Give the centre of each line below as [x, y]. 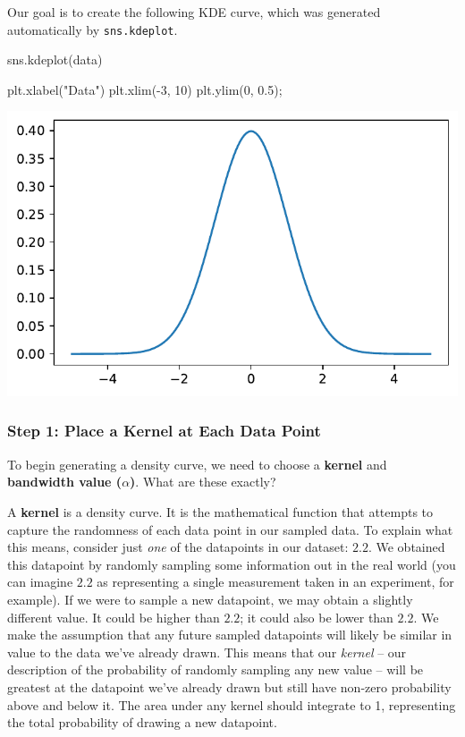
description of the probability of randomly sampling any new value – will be [216, 669]
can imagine [40, 582]
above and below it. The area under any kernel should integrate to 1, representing [232, 704]
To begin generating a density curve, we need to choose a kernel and [197, 464]
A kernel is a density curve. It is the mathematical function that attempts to [220, 511]
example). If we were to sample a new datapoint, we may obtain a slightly [210, 599]
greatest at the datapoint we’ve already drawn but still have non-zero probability [229, 686]
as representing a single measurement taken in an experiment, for [275, 582]
